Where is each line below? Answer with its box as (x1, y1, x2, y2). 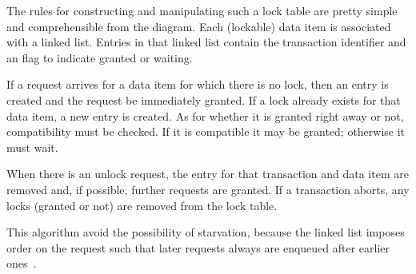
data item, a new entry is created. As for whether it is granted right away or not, (6, 107, 404, 124)
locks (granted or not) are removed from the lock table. (6, 197, 278, 213)
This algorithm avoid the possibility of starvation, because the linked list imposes (6, 224, 405, 240)
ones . (6, 255, 37, 272)
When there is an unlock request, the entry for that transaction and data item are (6, 165, 409, 182)
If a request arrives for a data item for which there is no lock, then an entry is (6, 76, 389, 93)
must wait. (6, 138, 58, 155)
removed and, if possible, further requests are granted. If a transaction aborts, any (6, 181, 410, 197)
